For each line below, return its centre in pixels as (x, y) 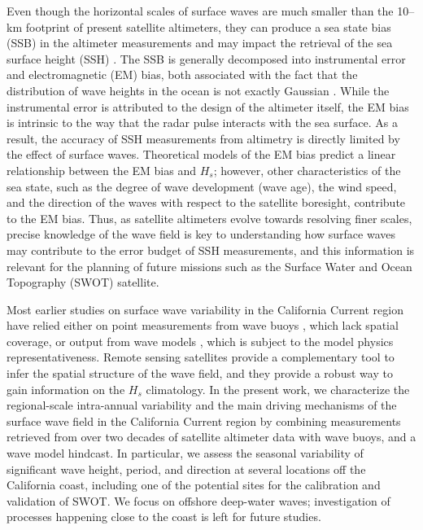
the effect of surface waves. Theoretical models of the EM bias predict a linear (201, 154)
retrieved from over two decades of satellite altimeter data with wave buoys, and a (211, 437)
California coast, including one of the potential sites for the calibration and (194, 485)
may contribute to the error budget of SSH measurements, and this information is (211, 250)
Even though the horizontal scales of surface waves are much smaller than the (200, 11)
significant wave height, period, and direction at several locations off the (186, 469)
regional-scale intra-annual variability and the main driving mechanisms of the (202, 405)
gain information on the (66, 389)
